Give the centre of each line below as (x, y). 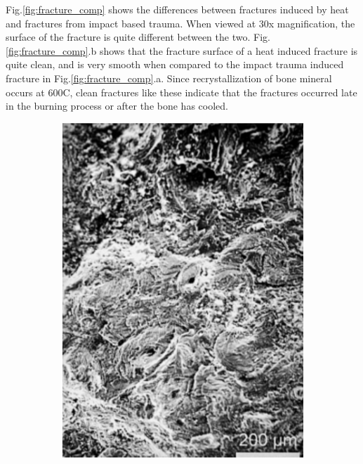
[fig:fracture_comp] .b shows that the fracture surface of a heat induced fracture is (182, 50)
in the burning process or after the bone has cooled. (117, 106)
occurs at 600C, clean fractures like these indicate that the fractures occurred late (181, 92)
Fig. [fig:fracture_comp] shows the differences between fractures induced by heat (177, 9)
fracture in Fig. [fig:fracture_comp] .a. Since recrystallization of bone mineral (169, 78)
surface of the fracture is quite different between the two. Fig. (138, 37)
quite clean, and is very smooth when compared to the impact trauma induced (175, 64)
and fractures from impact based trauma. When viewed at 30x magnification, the (180, 23)
